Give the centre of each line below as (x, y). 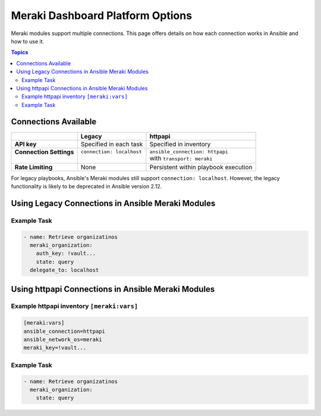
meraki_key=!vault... (55, 348)
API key (26, 144)
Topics (20, 52)
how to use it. (28, 41)
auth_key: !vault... (66, 253)
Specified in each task (112, 144)
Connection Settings (44, 152)
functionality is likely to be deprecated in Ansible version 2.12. (86, 186)
